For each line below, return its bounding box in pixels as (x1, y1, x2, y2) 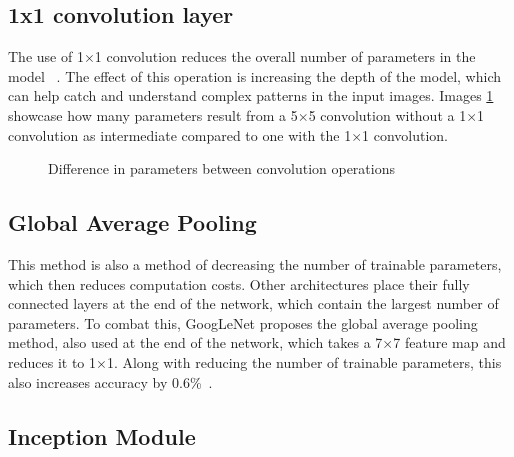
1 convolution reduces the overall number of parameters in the (94, 46, 476, 67)
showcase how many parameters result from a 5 (8, 104, 298, 125)
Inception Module (8, 420, 196, 451)
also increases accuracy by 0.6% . (8, 371, 213, 392)
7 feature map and (393, 332, 506, 353)
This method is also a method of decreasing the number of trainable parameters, (8, 253, 502, 274)
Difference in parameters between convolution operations (48, 158, 395, 179)
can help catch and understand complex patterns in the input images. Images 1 (8, 85, 494, 106)
